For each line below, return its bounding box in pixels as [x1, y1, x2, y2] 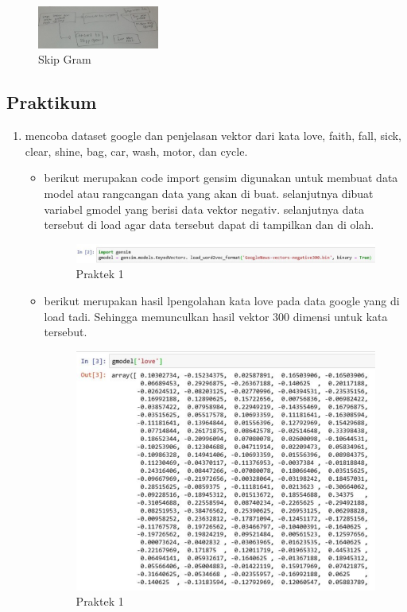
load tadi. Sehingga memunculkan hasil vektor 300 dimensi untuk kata [44, 308, 388, 324]
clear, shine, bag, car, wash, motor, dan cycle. [25, 142, 248, 159]
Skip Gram [38, 51, 91, 68]
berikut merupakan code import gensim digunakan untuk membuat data [44, 169, 398, 186]
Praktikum [6, 90, 97, 114]
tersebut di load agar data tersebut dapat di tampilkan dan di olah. [44, 216, 374, 233]
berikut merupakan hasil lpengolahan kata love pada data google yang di [44, 292, 400, 308]
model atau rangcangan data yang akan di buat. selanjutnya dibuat [44, 185, 374, 202]
